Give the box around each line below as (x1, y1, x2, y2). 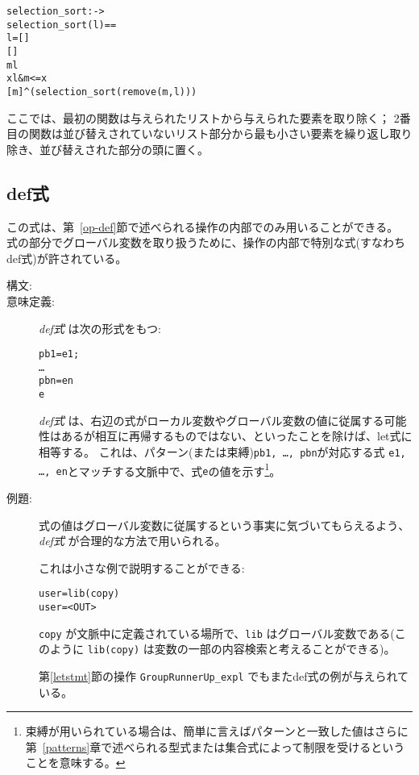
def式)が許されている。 (6, 249, 127, 266)
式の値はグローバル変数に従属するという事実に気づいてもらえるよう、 (39, 516, 410, 533)
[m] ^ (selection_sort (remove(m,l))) (6, 85, 197, 98)
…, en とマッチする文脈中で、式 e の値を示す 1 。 (39, 460, 281, 479)
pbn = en (39, 375, 73, 387)
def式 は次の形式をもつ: (39, 319, 161, 336)
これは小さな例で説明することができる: (39, 559, 245, 576)
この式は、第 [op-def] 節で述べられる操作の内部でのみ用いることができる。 (6, 218, 399, 235)
